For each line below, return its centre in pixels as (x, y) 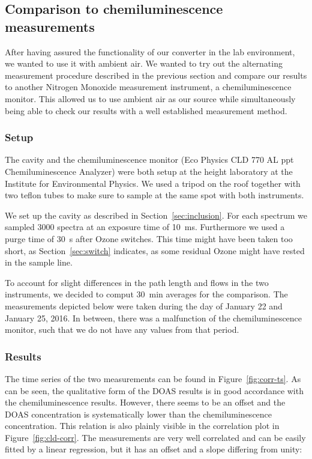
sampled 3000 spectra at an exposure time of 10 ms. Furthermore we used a (145, 227)
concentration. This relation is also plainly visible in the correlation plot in (142, 426)
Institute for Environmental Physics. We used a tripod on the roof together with (153, 183)
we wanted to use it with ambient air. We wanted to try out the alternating (144, 63)
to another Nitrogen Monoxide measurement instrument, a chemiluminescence (148, 87)
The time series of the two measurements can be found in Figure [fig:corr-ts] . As (153, 378)
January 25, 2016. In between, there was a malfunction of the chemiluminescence (154, 318)
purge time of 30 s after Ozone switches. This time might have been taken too (149, 238)
